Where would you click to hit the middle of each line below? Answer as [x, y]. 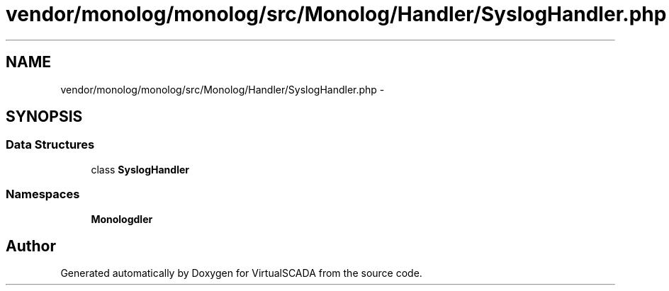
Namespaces [43, 194]
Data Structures [50, 145]
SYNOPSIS [44, 117]
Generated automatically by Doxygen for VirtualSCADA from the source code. [241, 273]
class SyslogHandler [140, 169]
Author [31, 246]
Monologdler [122, 219]
